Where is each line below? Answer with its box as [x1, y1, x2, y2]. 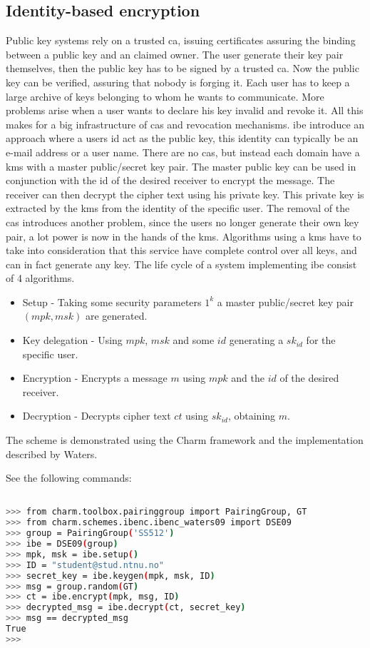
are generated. [85, 308, 148, 323]
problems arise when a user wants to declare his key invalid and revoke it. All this [6, 103, 364, 118]
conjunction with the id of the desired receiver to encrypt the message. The [6, 173, 335, 188]
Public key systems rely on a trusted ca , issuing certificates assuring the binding [6, 33, 356, 48]
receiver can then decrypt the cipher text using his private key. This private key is [6, 186, 364, 201]
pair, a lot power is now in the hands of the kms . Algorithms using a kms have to [6, 228, 361, 243]
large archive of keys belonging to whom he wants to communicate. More [6, 88, 324, 103]
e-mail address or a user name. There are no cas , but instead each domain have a [6, 144, 360, 159]
